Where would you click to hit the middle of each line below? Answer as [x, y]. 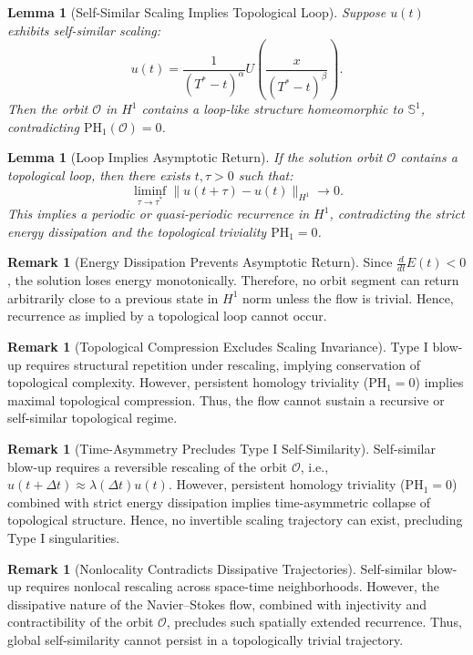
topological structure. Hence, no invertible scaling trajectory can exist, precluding [235, 520]
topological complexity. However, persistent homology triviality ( [188, 382]
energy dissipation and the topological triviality [137, 231]
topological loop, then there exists [99, 174]
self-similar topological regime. [93, 418]
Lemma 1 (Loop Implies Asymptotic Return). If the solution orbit [195, 157]
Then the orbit [48, 109]
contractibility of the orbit [81, 622]
